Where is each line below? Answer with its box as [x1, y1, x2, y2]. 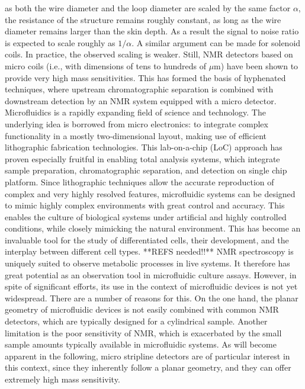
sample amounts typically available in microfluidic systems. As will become [5, 338, 277, 351]
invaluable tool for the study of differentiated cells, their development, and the [5, 233, 289, 246]
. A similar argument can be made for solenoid [131, 36, 301, 49]
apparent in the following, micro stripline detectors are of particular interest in [5, 349, 290, 362]
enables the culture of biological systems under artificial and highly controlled [5, 210, 287, 223]
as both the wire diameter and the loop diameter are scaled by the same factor [5, 2, 291, 14]
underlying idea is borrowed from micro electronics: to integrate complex [5, 117, 268, 130]
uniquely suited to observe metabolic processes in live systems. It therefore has [5, 257, 290, 269]
